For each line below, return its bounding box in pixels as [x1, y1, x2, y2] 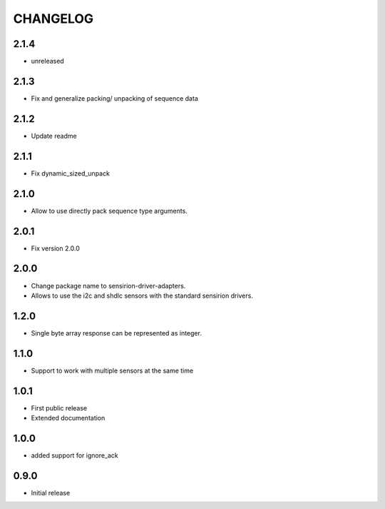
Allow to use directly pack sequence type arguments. [31, 206, 188, 215]
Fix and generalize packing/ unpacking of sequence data [31, 94, 199, 103]
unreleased [31, 57, 64, 66]
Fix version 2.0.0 [31, 243, 80, 253]
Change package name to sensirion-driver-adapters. [31, 281, 186, 290]
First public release [31, 403, 88, 412]
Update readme [31, 131, 78, 140]
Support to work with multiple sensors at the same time [31, 366, 194, 375]
